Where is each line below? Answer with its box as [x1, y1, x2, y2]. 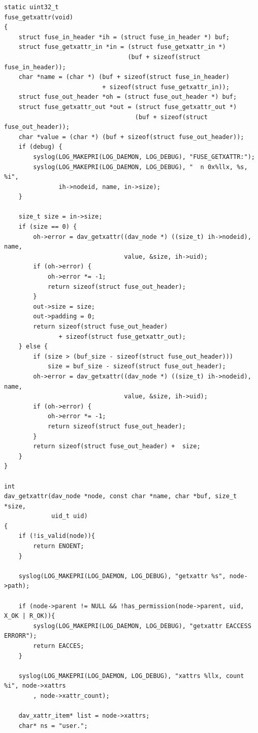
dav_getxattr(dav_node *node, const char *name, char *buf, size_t [4, 493, 237, 500]
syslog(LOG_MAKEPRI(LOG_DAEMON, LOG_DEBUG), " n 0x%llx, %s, [33, 163, 248, 171]
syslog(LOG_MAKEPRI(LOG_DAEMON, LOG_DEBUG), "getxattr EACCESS [33, 622, 251, 630]
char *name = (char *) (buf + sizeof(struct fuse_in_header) [18, 73, 230, 81]
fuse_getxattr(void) [4, 13, 74, 21]
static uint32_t [4, 4, 59, 11]
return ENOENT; [33, 542, 84, 550]
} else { [18, 343, 48, 350]
